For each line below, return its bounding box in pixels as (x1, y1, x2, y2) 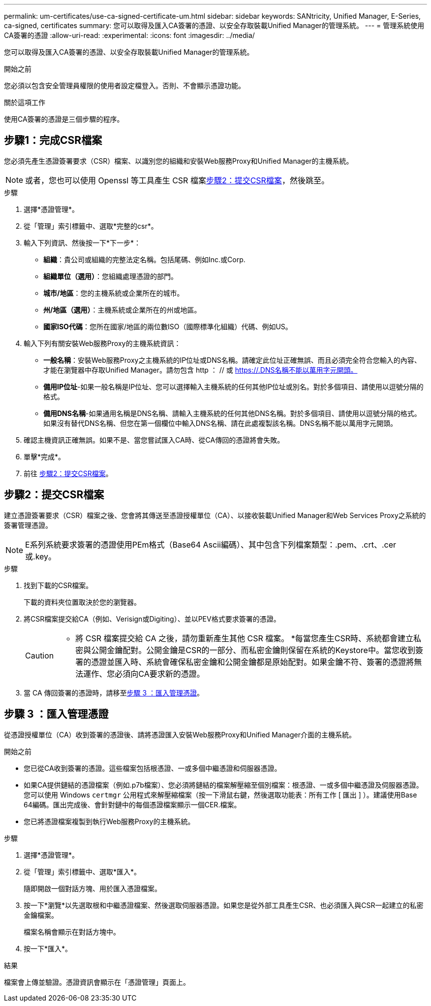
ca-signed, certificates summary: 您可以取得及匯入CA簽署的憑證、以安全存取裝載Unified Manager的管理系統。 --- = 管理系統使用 (4, 21, 425, 30)
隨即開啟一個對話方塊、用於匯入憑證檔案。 (24, 884, 161, 893)
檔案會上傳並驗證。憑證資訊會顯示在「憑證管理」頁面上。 (4, 977, 190, 986)
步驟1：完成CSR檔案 (4, 134, 102, 147)
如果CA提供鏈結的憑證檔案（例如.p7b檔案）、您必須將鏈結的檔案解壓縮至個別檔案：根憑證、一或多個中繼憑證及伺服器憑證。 (24, 780, 423, 789)
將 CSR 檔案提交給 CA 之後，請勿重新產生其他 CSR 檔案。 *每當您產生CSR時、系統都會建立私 (75, 633, 421, 643)
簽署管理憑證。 (4, 520, 52, 529)
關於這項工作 (4, 98, 45, 106)
